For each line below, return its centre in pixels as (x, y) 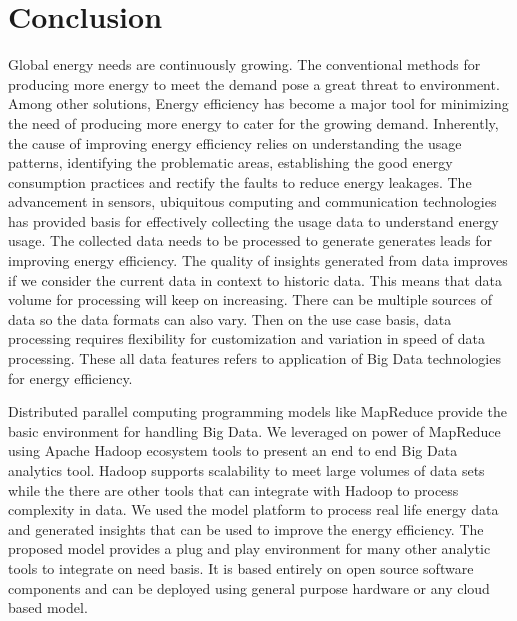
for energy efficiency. (70, 377)
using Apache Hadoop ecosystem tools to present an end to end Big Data (233, 450)
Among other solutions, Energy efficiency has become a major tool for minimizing (258, 103)
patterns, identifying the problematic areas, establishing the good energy (230, 162)
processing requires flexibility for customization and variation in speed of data (247, 338)
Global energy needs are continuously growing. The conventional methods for (244, 64)
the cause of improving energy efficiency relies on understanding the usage (235, 142)
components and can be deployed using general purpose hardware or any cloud (249, 587)
